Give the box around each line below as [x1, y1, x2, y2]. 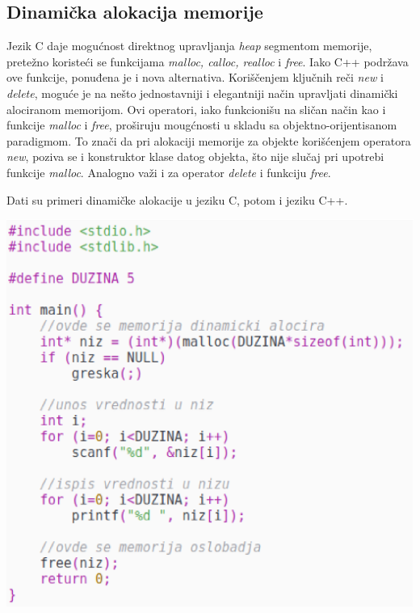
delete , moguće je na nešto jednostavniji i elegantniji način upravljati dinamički [6, 84, 398, 101]
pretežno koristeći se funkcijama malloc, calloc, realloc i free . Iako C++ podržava [6, 53, 409, 70]
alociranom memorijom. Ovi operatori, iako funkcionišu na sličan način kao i [6, 100, 386, 117]
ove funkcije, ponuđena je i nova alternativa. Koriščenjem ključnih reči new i [6, 69, 384, 86]
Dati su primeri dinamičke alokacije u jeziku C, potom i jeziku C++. [6, 191, 348, 208]
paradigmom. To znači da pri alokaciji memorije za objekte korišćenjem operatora [6, 132, 411, 149]
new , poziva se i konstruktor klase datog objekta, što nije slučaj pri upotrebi [6, 148, 384, 165]
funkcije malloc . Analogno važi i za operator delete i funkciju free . [6, 163, 331, 180]
